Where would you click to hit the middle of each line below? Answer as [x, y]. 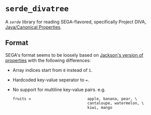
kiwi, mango [100, 107]
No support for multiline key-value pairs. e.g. [59, 89]
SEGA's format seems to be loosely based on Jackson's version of [74, 55]
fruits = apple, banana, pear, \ [75, 99]
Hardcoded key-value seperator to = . [51, 80]
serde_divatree [37, 9]
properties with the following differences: [48, 60]
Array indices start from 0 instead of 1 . [52, 70]
